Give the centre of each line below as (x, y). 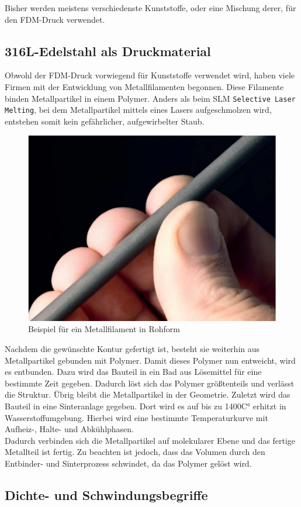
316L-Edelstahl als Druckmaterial (108, 51)
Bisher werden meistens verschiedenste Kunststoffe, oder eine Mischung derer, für (150, 8)
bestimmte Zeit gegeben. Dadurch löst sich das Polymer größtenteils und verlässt (150, 383)
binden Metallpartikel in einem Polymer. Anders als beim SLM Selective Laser (150, 98)
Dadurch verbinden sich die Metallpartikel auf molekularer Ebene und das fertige (150, 440)
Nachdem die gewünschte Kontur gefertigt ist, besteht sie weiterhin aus (132, 349)
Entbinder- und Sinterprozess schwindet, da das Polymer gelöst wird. (128, 463)
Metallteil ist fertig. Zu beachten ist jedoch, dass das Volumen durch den (135, 452)
